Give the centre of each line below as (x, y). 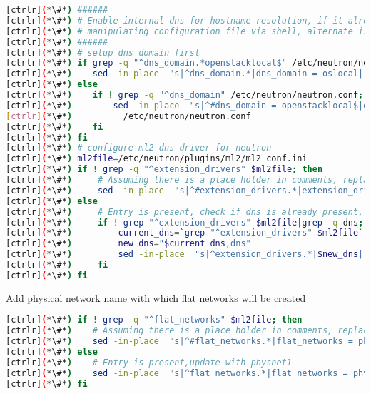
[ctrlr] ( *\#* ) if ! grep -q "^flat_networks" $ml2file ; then (154, 320)
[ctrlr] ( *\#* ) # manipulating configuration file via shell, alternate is (187, 31)
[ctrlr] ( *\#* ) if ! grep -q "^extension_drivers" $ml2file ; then (164, 170)
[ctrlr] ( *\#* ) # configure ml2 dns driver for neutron (139, 148)
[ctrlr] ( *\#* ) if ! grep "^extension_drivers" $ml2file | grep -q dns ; (185, 222)
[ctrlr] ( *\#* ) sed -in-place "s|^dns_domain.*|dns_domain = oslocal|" (187, 74)
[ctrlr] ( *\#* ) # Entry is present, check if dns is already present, (185, 212)
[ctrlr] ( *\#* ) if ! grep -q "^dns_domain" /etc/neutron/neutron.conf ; (185, 95)
